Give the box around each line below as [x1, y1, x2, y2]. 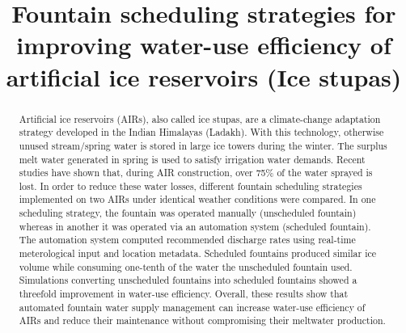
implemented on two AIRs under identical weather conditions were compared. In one [19, 192, 376, 206]
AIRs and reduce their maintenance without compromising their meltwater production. [19, 314, 386, 327]
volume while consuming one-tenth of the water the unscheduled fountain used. [19, 259, 353, 273]
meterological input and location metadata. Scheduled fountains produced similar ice [19, 247, 377, 260]
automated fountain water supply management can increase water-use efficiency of [19, 300, 366, 314]
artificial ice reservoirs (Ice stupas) [6, 60, 402, 93]
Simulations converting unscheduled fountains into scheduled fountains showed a [19, 273, 357, 287]
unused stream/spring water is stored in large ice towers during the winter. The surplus [19, 138, 387, 152]
